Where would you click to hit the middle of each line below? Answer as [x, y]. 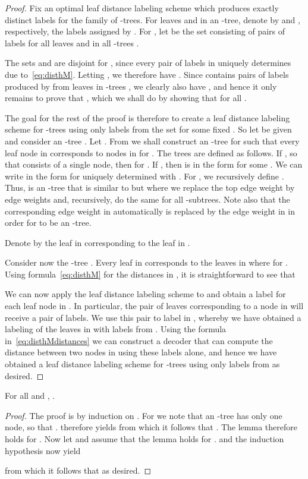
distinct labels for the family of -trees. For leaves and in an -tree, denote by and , [153, 19]
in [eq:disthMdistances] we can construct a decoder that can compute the [139, 340]
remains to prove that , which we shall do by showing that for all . [126, 98]
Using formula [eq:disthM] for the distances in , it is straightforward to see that [150, 274]
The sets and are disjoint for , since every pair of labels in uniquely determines [148, 63]
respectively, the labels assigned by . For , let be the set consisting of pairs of [145, 31]
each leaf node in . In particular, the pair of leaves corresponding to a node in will [154, 306]
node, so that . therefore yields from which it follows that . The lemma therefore [151, 427]
